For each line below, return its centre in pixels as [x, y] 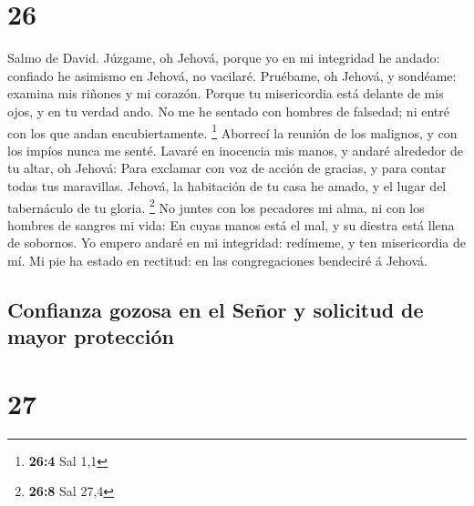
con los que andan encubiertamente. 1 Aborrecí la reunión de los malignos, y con [232, 131]
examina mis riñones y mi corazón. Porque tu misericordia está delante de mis [226, 93]
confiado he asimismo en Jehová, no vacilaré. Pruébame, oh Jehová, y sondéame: [232, 75]
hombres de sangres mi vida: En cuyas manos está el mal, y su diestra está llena [231, 224]
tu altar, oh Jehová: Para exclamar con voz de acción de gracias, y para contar [227, 168]
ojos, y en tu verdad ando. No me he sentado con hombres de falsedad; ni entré [228, 111]
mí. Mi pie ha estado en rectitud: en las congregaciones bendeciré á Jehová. [217, 260]
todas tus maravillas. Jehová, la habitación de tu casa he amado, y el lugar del [227, 185]
